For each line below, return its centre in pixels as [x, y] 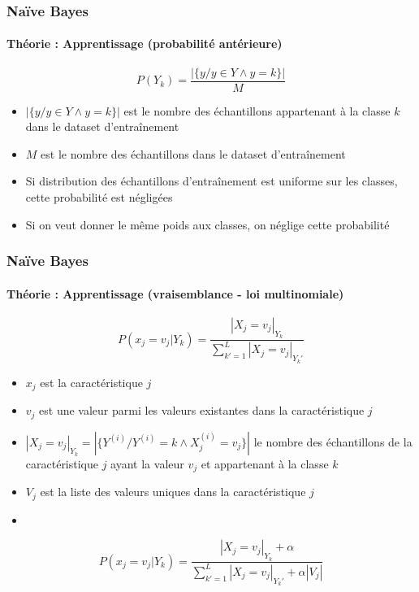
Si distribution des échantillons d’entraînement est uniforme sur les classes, [212, 181]
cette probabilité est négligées [99, 197]
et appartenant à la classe [265, 463]
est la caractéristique [91, 382]
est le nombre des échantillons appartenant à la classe [257, 110]
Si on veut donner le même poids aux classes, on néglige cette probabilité [207, 224]
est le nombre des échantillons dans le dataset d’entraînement [193, 153]
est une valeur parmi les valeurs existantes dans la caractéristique [202, 410]
